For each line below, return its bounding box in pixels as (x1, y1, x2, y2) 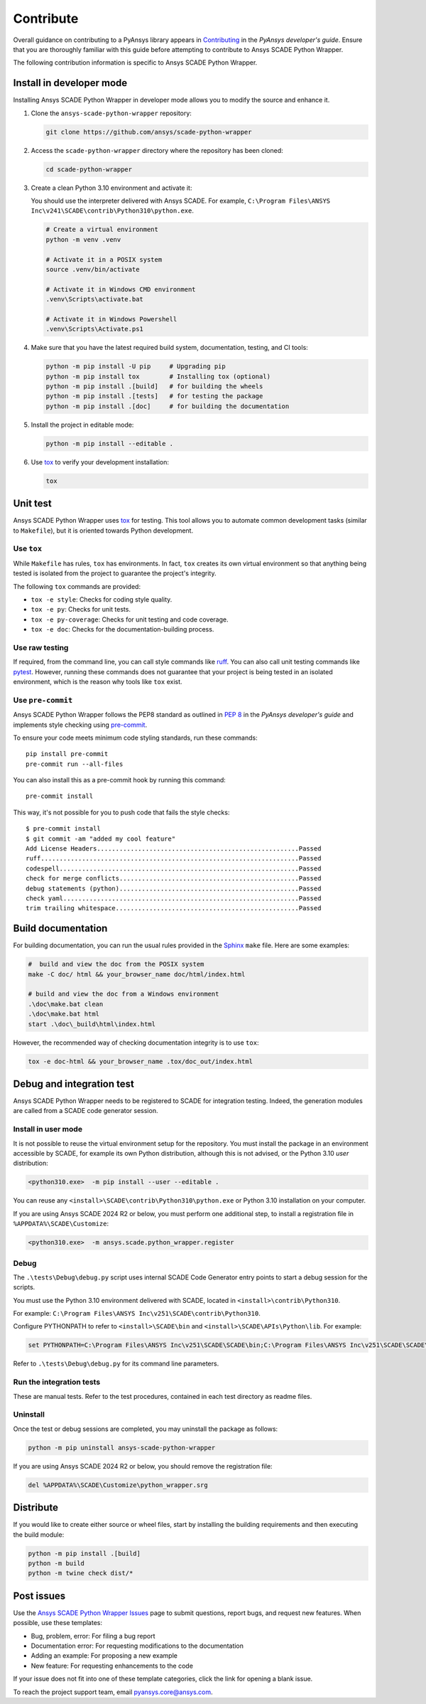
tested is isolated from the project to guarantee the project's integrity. (13, 569, 217, 577)
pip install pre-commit (26, 750, 109, 758)
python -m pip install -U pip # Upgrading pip (45, 363, 226, 371)
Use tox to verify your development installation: (31, 457, 170, 466)
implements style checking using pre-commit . (13, 720, 148, 729)
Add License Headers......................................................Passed (26, 845, 322, 853)
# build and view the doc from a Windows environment (28, 990, 219, 999)
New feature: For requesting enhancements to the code (31, 1661, 193, 1670)
